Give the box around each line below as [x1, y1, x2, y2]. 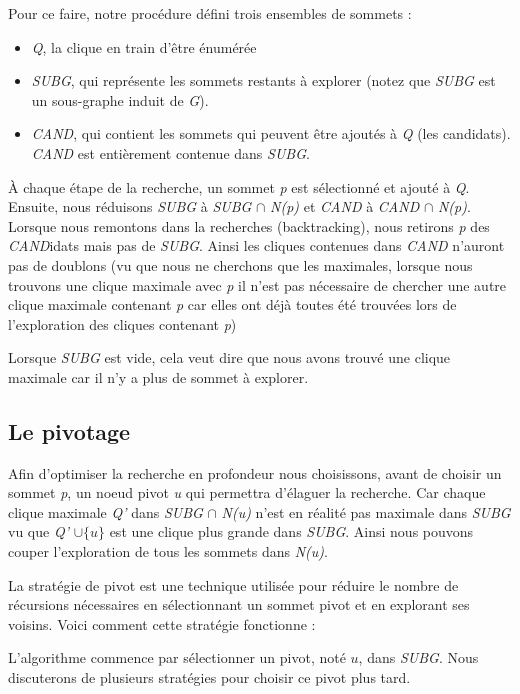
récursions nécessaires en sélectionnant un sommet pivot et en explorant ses [8, 594, 470, 615]
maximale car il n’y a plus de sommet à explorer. [8, 366, 309, 387]
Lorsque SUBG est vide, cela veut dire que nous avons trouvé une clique [8, 347, 451, 368]
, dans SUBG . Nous [358, 647, 479, 668]
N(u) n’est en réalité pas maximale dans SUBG [221, 501, 511, 522]
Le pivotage [8, 415, 131, 446]
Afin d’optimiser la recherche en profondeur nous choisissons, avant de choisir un [8, 462, 502, 483]
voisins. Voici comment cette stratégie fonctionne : [8, 613, 316, 634]
